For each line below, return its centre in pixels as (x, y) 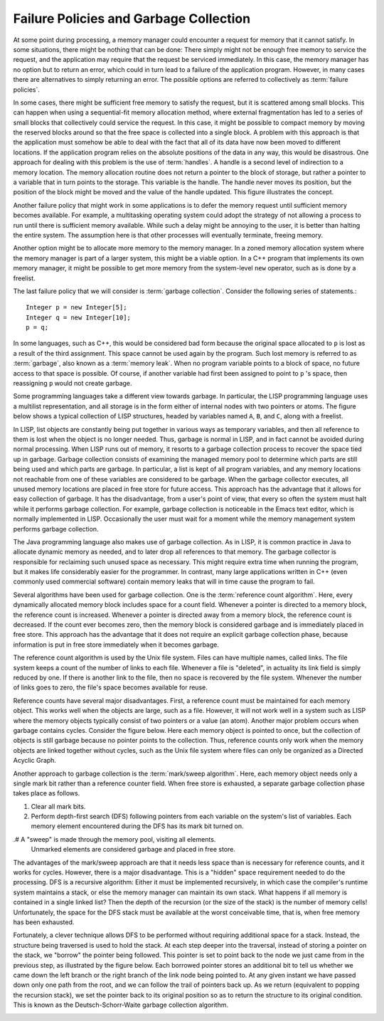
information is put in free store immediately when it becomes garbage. (116, 645)
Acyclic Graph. (35, 761)
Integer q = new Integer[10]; (79, 317)
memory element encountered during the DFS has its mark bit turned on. (138, 826)
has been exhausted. (44, 922)
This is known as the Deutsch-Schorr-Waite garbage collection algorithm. (121, 1005)
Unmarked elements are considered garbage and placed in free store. (133, 850)
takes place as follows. (47, 793)
